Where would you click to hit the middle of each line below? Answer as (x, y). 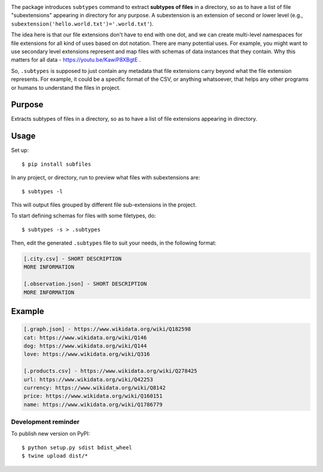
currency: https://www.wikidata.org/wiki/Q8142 (95, 388)
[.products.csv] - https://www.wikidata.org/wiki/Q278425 (110, 371)
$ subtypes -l (42, 191)
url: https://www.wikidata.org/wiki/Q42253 (89, 379)
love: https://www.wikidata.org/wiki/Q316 (87, 354)
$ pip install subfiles (57, 164)
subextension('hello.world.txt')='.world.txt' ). (82, 23)
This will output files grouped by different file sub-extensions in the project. (104, 205)
